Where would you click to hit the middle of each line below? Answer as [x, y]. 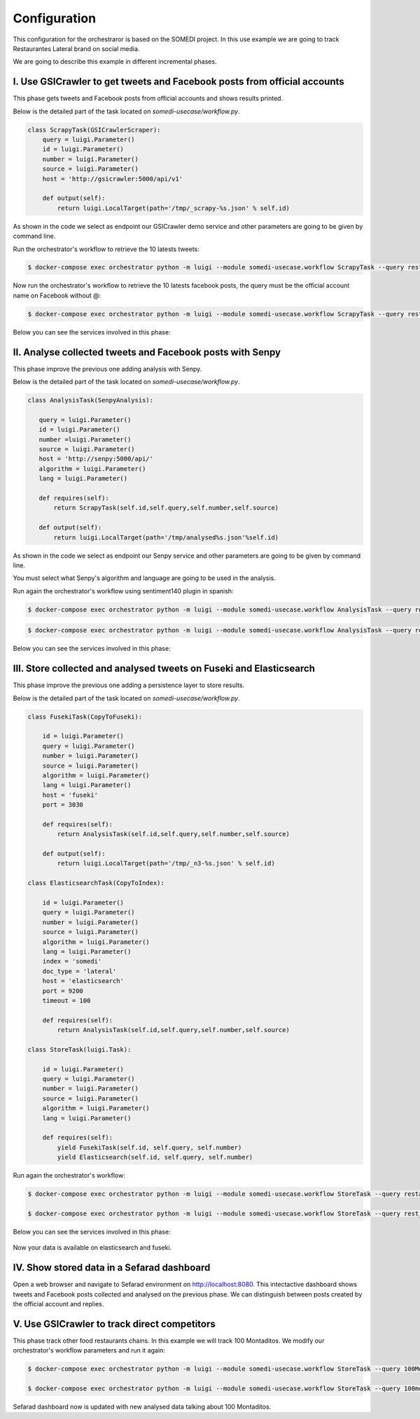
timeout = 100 [66, 1000]
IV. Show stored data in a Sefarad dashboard [112, 1268]
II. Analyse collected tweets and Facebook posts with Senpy [147, 352]
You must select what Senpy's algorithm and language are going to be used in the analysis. [145, 578]
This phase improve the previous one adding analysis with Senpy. [107, 369]
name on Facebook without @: [57, 295]
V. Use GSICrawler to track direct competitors [114, 1323]
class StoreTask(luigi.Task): [79, 1049]
